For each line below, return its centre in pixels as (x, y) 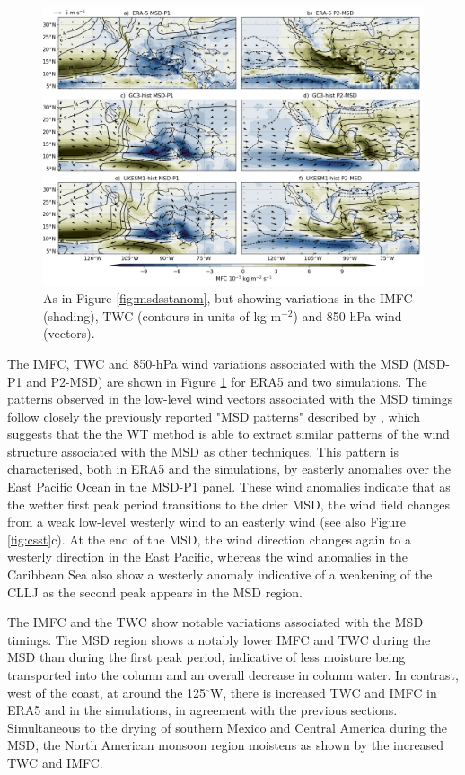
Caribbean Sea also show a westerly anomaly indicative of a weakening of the (220, 575)
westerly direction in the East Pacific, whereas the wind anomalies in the (208, 557)
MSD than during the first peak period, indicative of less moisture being (206, 657)
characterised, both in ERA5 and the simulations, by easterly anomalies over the (229, 469)
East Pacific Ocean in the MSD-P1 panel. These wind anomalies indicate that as (229, 487)
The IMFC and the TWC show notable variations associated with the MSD (215, 622)
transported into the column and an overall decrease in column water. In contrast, (233, 675)
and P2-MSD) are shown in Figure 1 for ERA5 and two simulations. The (227, 381)
